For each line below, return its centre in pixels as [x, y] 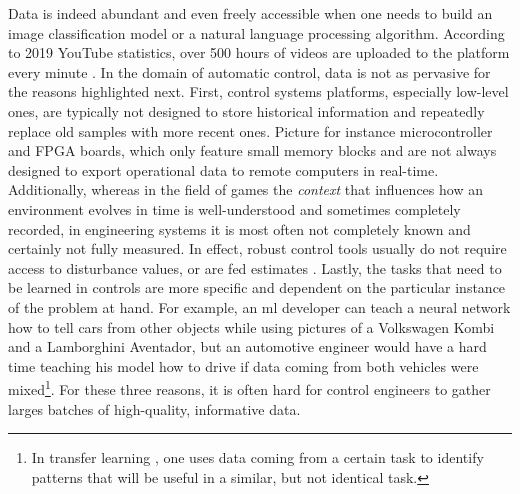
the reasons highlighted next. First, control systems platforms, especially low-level [258, 91]
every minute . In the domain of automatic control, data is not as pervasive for [249, 71]
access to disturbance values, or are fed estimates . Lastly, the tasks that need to [255, 267]
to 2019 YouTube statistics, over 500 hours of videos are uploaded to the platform [259, 52]
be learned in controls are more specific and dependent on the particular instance [257, 287]
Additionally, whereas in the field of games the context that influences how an [245, 189]
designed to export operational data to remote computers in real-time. [223, 169]
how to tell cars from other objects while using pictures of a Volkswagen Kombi [251, 326]
